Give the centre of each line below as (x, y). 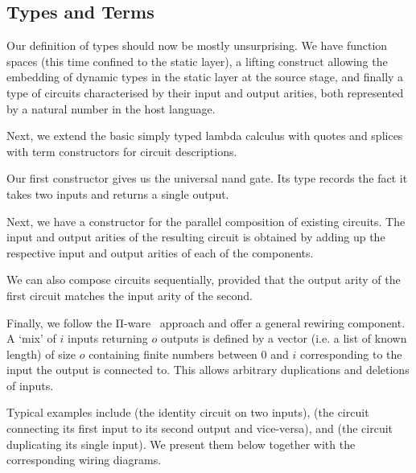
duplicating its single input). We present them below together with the (181, 444)
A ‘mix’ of (31, 338)
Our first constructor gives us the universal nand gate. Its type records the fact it (207, 178)
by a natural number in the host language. (111, 108)
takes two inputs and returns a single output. (118, 193)
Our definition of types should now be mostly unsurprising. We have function (197, 45)
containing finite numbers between (173, 354)
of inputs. (30, 385)
